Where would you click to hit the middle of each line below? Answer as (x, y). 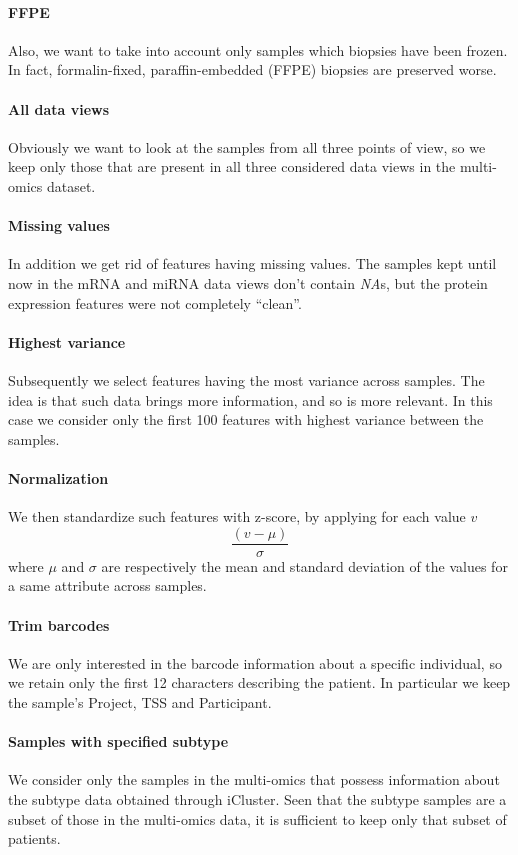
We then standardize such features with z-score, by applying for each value (237, 516)
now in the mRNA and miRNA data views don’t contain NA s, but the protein (248, 282)
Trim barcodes (59, 624)
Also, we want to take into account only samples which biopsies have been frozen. (258, 49)
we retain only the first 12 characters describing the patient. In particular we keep (259, 682)
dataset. (71, 185)
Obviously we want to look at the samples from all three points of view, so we (247, 146)
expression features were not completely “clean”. (155, 302)
